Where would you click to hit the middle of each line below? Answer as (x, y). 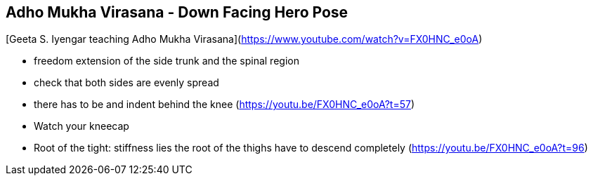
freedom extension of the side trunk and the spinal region (167, 61)
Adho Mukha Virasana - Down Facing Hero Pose (177, 12)
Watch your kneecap (82, 126)
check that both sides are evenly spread (126, 83)
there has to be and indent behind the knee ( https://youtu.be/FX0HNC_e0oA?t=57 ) (224, 105)
